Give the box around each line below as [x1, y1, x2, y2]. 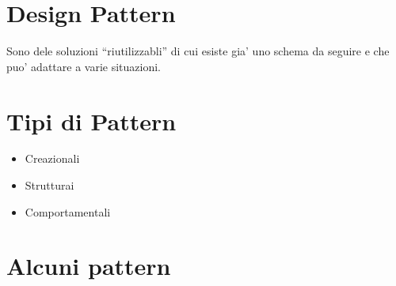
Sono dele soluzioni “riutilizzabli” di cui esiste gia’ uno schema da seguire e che [6, 43, 390, 59]
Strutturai [25, 177, 74, 194]
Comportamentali [25, 203, 111, 220]
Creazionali [25, 150, 80, 167]
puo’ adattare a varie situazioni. [6, 58, 162, 74]
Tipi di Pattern [6, 104, 177, 137]
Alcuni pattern [6, 250, 171, 282]
